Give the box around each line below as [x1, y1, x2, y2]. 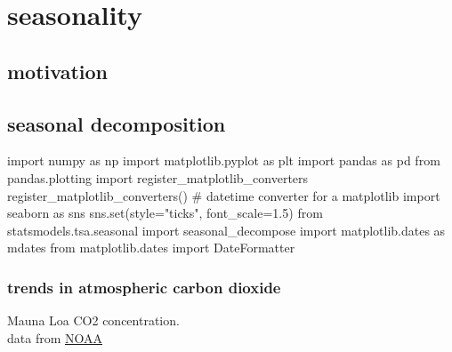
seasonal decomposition [7, 109, 226, 137]
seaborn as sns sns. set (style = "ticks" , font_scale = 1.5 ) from [7, 204, 323, 222]
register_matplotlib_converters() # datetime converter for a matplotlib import [7, 186, 440, 204]
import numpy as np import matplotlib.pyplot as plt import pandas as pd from [7, 151, 440, 170]
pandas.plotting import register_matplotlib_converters [7, 168, 309, 187]
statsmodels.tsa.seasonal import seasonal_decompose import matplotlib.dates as [7, 220, 446, 239]
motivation [7, 57, 109, 84]
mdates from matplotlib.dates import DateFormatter [7, 238, 295, 257]
